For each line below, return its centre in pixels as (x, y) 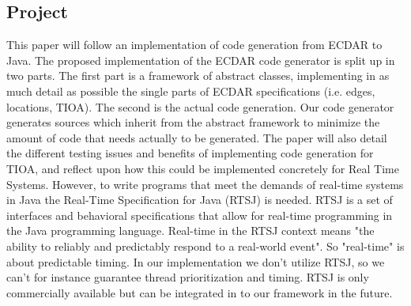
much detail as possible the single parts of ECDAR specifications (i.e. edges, (191, 91)
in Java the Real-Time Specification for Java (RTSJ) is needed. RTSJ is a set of (200, 200)
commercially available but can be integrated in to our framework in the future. (200, 292)
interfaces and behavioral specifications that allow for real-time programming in (200, 215)
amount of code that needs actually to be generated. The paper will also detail (197, 137)
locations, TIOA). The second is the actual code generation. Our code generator (200, 106)
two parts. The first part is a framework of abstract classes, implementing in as (198, 76)
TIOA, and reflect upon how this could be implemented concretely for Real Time (203, 168)
